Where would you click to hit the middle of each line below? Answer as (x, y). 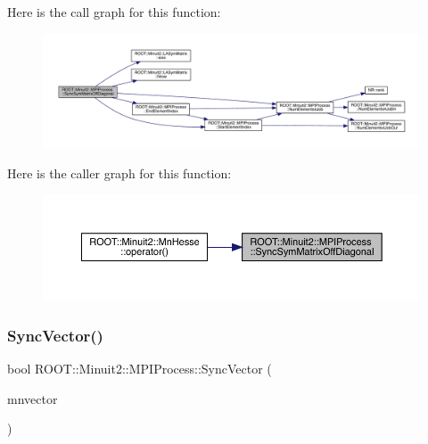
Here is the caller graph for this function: (119, 173)
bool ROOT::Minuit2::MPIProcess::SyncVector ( (140, 369)
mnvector (33, 398)
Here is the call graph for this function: (114, 12)
